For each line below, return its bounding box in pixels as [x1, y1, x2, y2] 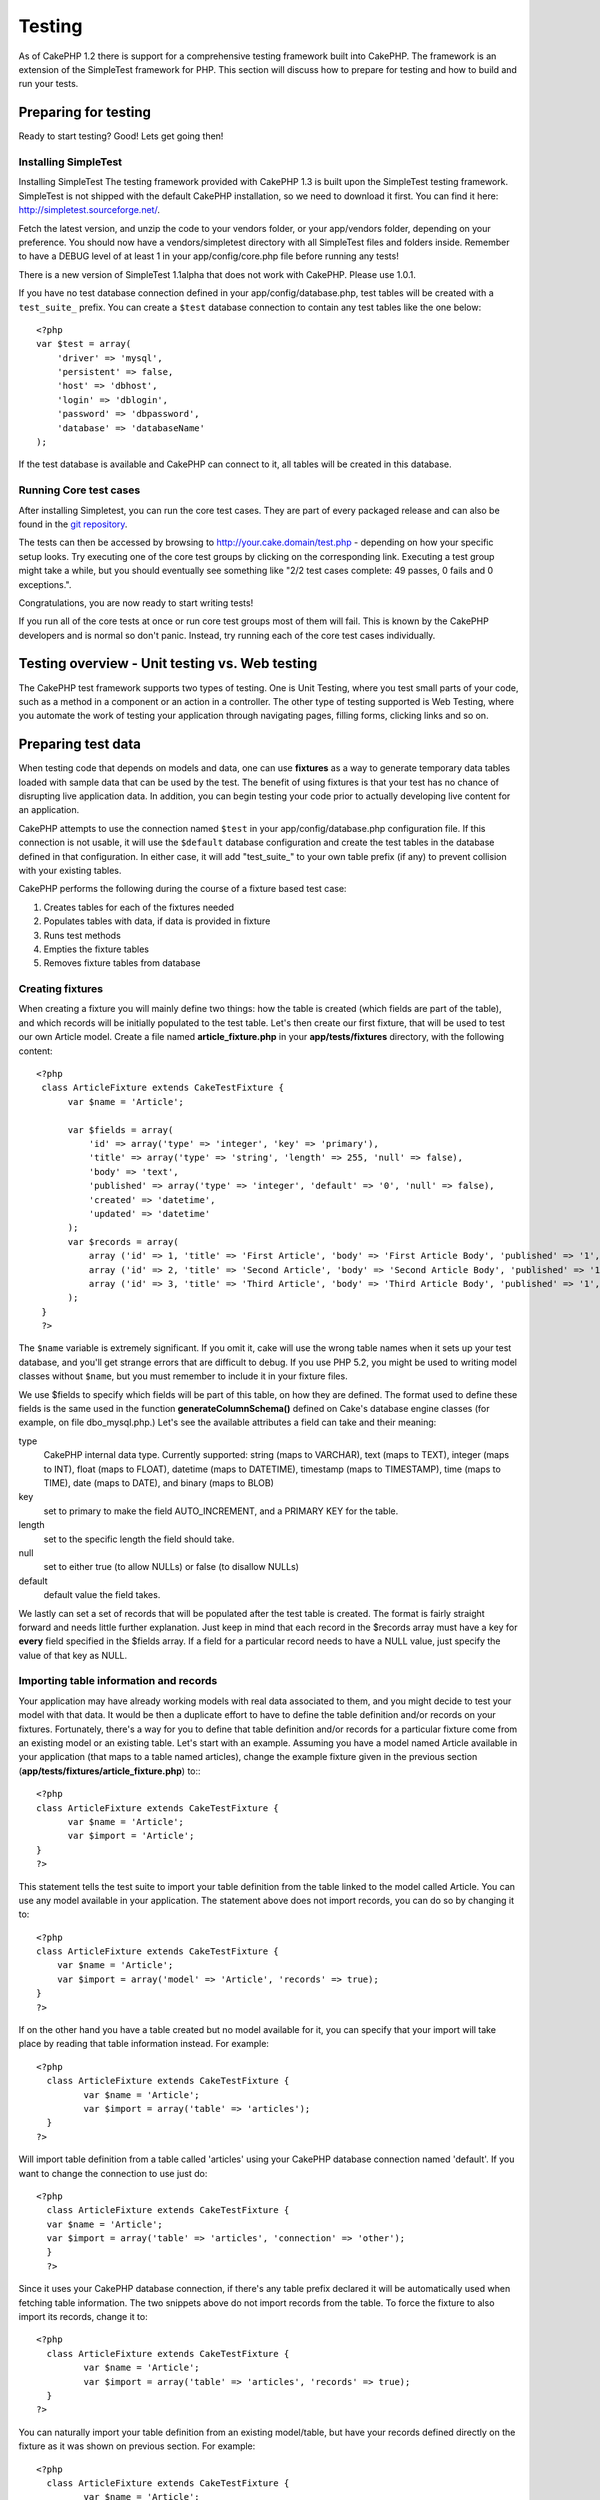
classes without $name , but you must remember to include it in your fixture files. [18, 1370, 349, 1382]
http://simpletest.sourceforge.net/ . [18, 204, 160, 216]
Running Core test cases [18, 483, 141, 497]
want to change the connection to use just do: [18, 2167, 208, 2179]
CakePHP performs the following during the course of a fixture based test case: [18, 883, 347, 895]
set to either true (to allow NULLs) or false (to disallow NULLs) [43, 1561, 300, 1573]
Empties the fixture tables [43, 943, 150, 955]
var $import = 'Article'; [67, 1830, 195, 1842]
